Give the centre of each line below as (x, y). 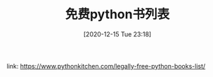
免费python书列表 (117, 14)
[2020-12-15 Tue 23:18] (117, 34)
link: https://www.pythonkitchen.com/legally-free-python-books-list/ (106, 66)
